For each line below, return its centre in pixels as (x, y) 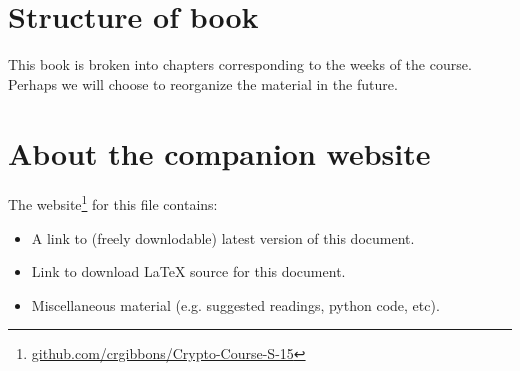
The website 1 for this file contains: (113, 203)
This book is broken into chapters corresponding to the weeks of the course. (240, 64)
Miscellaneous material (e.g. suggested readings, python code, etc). (235, 304)
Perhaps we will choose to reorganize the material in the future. (203, 83)
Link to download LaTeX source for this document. (188, 271)
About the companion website (219, 152)
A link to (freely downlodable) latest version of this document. (223, 237)
